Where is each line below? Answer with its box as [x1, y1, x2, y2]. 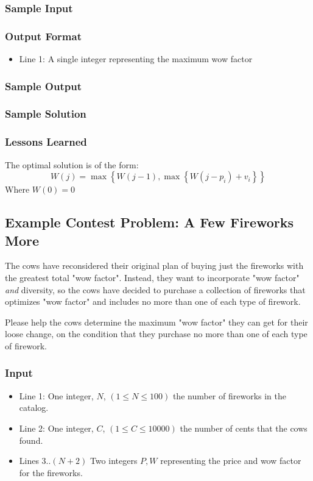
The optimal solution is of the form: [5, 158, 139, 171]
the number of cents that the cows [180, 421, 308, 434]
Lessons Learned [5, 134, 87, 149]
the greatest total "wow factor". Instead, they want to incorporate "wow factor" [5, 271, 300, 283]
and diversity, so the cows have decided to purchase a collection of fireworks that [5, 283, 306, 296]
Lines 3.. [19, 454, 51, 467]
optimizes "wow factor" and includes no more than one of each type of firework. [5, 295, 301, 308]
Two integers [90, 454, 138, 467]
